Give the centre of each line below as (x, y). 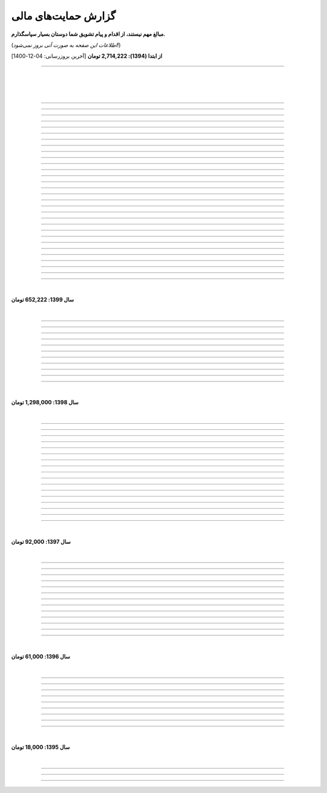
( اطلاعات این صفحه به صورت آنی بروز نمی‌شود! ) (66, 45)
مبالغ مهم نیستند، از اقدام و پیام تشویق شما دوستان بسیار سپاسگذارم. (88, 34)
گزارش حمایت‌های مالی (64, 16)
